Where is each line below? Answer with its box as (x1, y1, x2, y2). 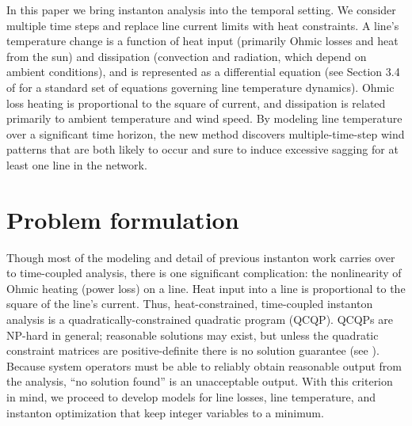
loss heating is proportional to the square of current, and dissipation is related (6, 94, 386, 111)
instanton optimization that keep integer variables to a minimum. (6, 404, 324, 420)
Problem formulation (6, 203, 239, 235)
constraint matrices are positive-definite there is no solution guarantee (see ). (6, 342, 380, 359)
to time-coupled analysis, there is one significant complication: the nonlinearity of (6, 264, 402, 281)
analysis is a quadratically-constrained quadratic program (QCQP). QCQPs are (6, 311, 393, 328)
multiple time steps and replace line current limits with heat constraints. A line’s (6, 17, 399, 33)
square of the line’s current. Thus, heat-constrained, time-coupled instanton (6, 295, 373, 312)
